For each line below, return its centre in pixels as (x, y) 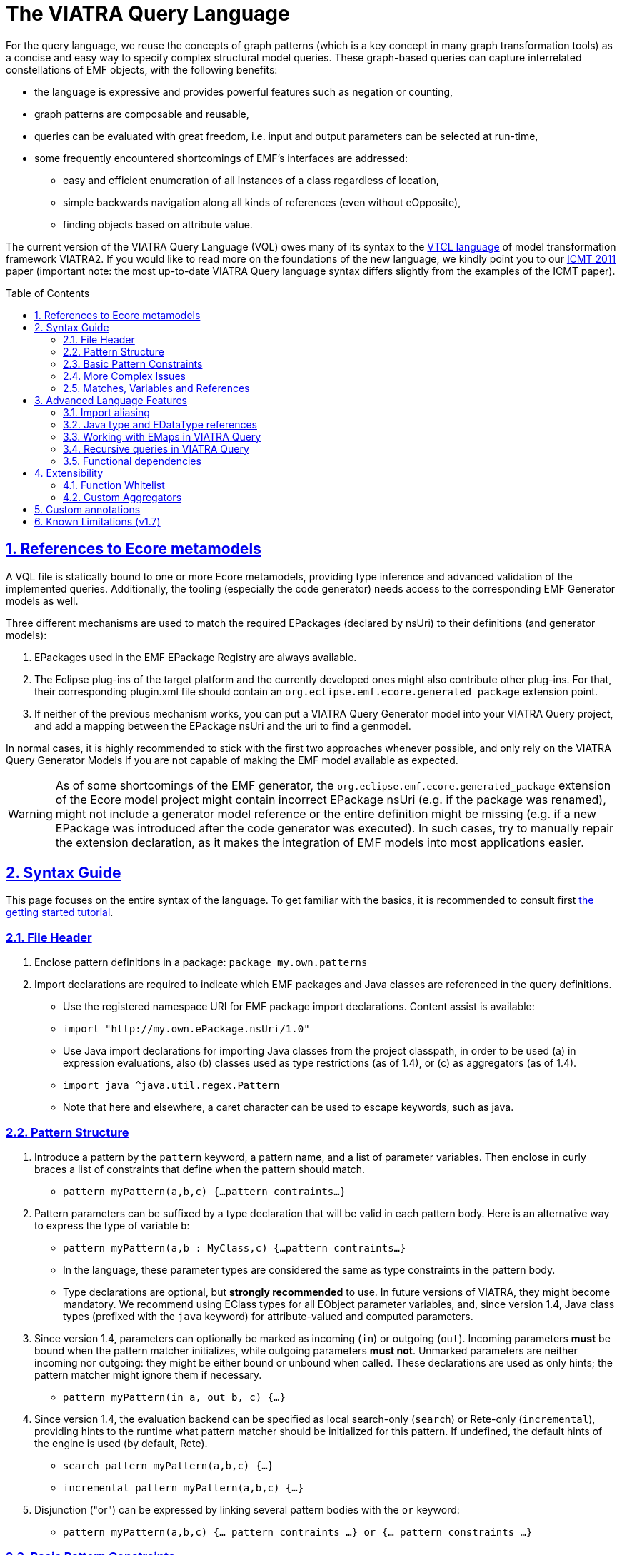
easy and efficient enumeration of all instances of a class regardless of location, (251, 180)
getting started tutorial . (60, 912)
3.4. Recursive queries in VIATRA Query (156, 448)
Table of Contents (48, 293)
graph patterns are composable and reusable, (142, 114)
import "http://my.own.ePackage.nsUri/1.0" (186, 1029)
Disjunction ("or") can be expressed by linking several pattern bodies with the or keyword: (247, 1509)
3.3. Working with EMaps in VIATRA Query (162, 436)
